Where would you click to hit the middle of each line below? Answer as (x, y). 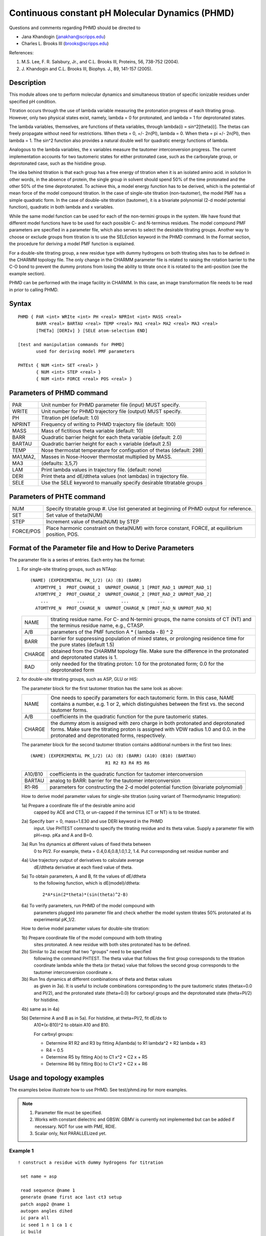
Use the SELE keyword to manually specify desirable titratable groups (122, 483)
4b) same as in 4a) (40, 1009)
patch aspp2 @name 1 (45, 1204)
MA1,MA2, (24, 457)
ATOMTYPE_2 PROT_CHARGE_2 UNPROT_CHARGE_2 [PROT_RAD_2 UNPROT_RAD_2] (124, 594)
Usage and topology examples (57, 1078)
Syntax (20, 304)
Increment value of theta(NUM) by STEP (93, 522)
